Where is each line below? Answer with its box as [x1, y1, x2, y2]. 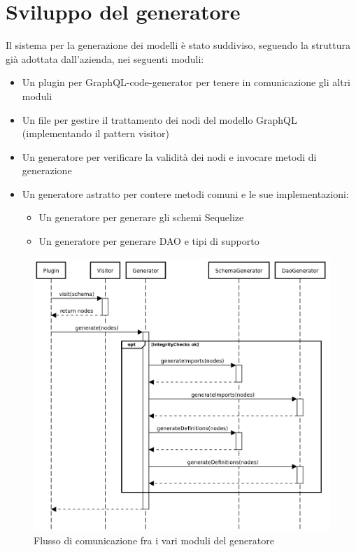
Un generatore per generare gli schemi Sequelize [38, 210, 244, 225]
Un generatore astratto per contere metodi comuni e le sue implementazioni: [22, 186, 349, 201]
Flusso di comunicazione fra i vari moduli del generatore [34, 532, 274, 547]
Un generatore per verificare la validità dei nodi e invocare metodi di [22, 149, 317, 164]
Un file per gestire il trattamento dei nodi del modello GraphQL [22, 112, 297, 127]
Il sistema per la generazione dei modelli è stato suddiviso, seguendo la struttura [6, 38, 351, 52]
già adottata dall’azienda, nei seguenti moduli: [6, 51, 204, 66]
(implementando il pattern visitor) [22, 126, 169, 141]
